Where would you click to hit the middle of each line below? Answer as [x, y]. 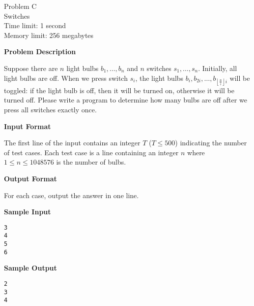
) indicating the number [211, 143]
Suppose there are [31, 68]
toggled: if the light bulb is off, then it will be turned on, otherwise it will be [119, 90]
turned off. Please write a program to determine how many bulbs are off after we [126, 100]
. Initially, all [218, 68]
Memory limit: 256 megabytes [49, 35]
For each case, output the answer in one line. [71, 195]
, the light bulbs [159, 78]
